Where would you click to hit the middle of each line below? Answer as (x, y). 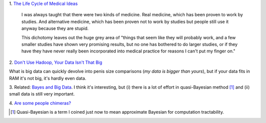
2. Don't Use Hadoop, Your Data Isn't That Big (56, 62)
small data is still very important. (42, 94)
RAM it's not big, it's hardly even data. (48, 78)
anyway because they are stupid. (55, 28)
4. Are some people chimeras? (40, 103)
